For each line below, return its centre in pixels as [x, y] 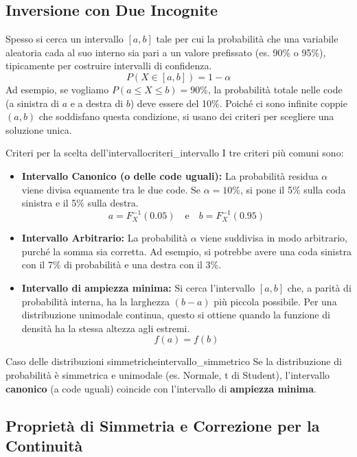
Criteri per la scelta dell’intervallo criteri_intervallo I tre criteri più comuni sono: [175, 153]
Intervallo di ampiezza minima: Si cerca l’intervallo [138, 288]
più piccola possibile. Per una [275, 301]
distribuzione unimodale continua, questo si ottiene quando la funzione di [176, 315]
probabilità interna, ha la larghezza [96, 301]
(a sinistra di [32, 103]
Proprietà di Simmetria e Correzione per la [163, 425]
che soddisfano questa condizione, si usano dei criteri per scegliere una [186, 116]
